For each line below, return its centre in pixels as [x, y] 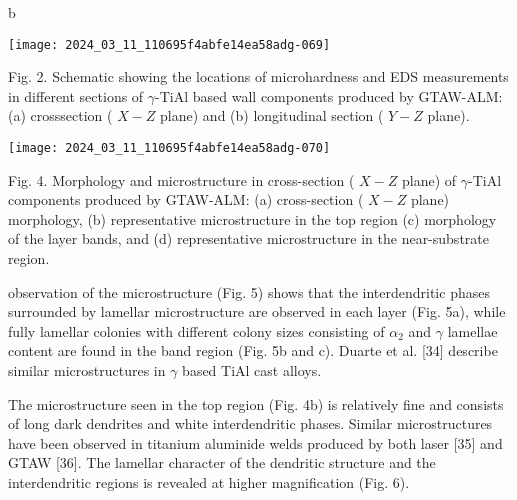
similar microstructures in [87, 370]
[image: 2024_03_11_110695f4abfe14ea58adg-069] [169, 44]
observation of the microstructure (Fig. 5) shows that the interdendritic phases [249, 291]
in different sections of [76, 95]
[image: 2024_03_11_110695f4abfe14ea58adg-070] [169, 148]
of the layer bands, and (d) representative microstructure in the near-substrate [248, 238]
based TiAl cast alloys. [252, 370]
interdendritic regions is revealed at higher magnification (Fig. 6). [209, 482]
